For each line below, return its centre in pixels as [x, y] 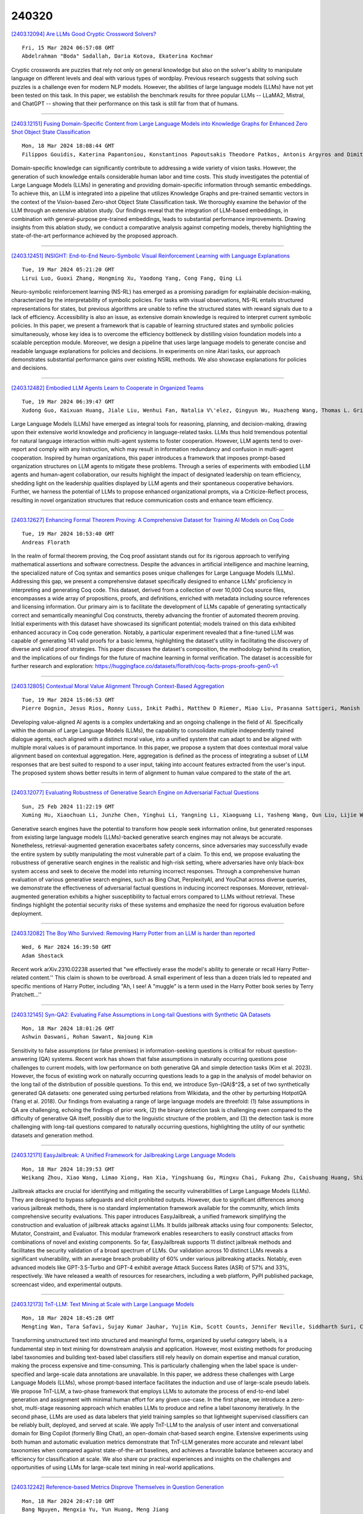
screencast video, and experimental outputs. [67, 1284]
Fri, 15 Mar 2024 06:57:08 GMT [68, 48]
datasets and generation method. [53, 1135]
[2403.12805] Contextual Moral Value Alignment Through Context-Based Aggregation [118, 686]
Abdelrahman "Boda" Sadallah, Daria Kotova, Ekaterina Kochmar [118, 56]
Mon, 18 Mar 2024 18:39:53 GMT [68, 1169]
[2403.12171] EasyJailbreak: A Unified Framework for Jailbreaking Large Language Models [123, 1155]
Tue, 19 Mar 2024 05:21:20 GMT [68, 270]
